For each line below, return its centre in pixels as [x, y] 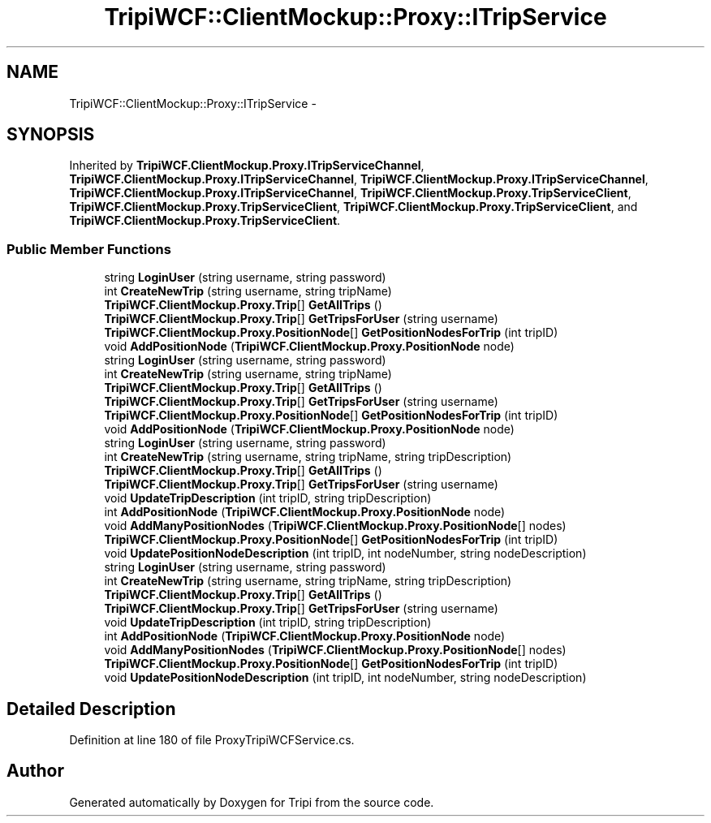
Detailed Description [91, 709]
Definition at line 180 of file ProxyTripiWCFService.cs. [212, 740]
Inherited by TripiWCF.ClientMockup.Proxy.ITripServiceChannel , [247, 166]
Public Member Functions [89, 249]
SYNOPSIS [51, 135]
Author [35, 771]
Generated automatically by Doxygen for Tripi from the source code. [252, 802]
